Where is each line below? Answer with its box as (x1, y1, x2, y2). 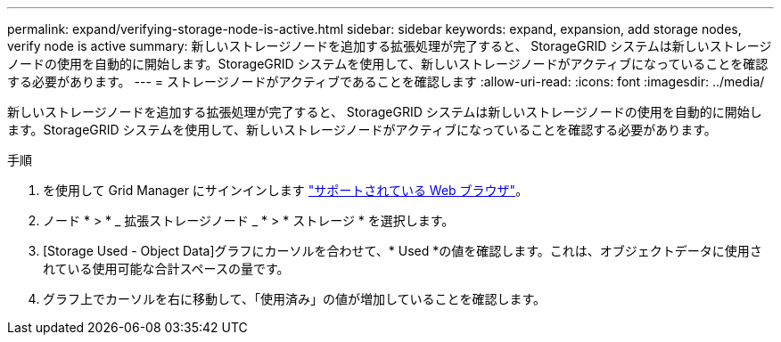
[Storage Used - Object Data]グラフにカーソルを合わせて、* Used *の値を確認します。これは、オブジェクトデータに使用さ (43, 243, 762, 258)
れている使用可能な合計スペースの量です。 (43, 261, 290, 276)
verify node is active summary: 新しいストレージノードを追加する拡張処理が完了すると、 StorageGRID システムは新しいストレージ (7, 38, 772, 53)
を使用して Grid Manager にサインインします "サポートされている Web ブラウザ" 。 (43, 183, 529, 198)
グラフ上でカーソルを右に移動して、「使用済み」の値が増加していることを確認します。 (43, 291, 547, 306)
